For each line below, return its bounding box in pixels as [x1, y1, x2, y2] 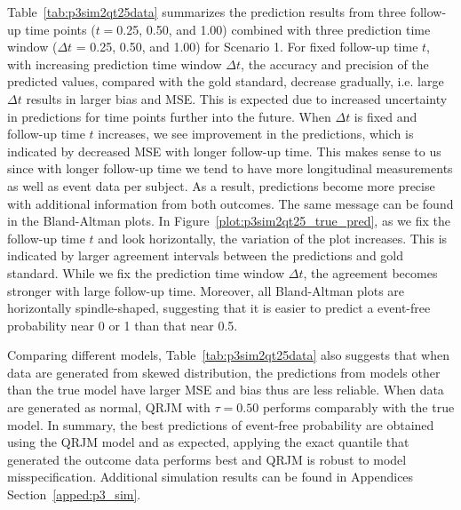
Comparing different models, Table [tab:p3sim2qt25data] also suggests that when [7, 346, 449, 364]
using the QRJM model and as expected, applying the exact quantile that [7, 433, 409, 451]
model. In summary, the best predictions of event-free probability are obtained [7, 415, 434, 434]
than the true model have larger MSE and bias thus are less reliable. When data [7, 380, 444, 399]
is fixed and [354, 107, 417, 125]
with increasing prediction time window [7, 54, 222, 73]
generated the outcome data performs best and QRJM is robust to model [7, 450, 407, 468]
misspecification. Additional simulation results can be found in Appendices [7, 467, 414, 486]
